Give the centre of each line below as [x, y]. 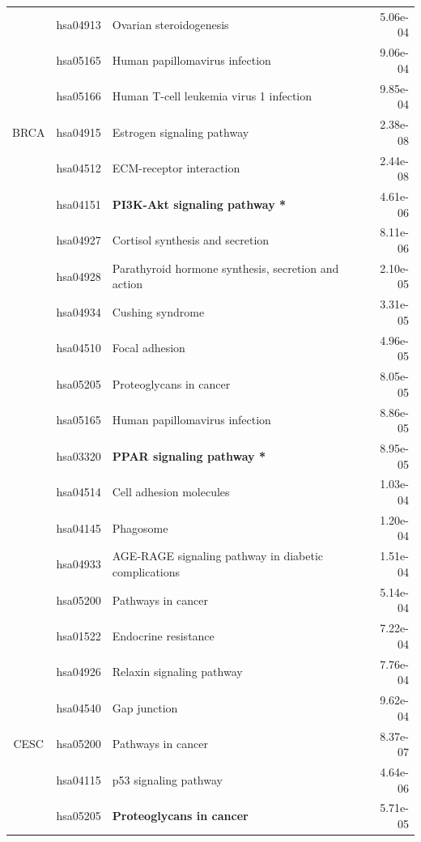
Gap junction [145, 707]
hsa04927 [79, 240]
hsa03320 [79, 455]
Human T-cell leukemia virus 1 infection [212, 96]
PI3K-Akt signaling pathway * [199, 204]
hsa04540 [79, 707]
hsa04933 [79, 564]
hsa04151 [79, 204]
